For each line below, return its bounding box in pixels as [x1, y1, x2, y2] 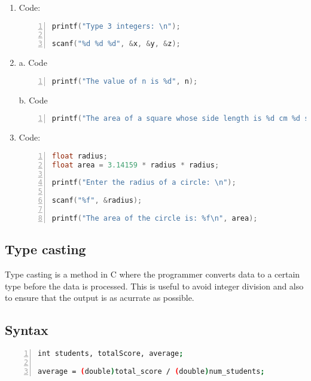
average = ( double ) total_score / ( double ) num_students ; [38, 367, 265, 376]
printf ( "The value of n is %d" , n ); [51, 77, 198, 86]
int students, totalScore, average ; [38, 349, 184, 358]
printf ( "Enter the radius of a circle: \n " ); [51, 178, 236, 187]
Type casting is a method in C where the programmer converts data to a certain [5, 267, 300, 280]
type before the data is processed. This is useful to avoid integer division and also [5, 279, 304, 292]
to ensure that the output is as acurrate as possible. [5, 291, 194, 304]
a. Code [19, 56, 47, 69]
